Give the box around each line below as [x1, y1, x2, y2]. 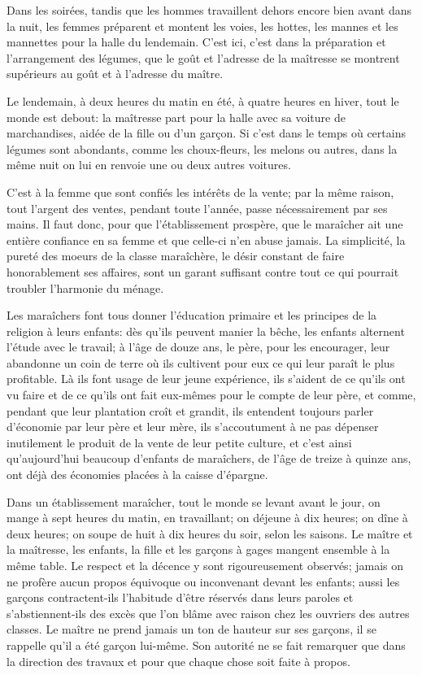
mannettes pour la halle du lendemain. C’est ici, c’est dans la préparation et [7, 33, 386, 50]
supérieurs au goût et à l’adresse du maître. [7, 65, 224, 82]
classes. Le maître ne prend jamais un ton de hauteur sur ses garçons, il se [7, 621, 376, 638]
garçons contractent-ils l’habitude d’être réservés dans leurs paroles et [7, 589, 354, 606]
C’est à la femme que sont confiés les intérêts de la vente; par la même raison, [7, 183, 394, 200]
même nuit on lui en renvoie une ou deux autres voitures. [7, 156, 291, 173]
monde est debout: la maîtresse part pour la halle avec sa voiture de [7, 108, 346, 125]
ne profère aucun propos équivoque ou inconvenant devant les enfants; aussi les [7, 573, 400, 590]
